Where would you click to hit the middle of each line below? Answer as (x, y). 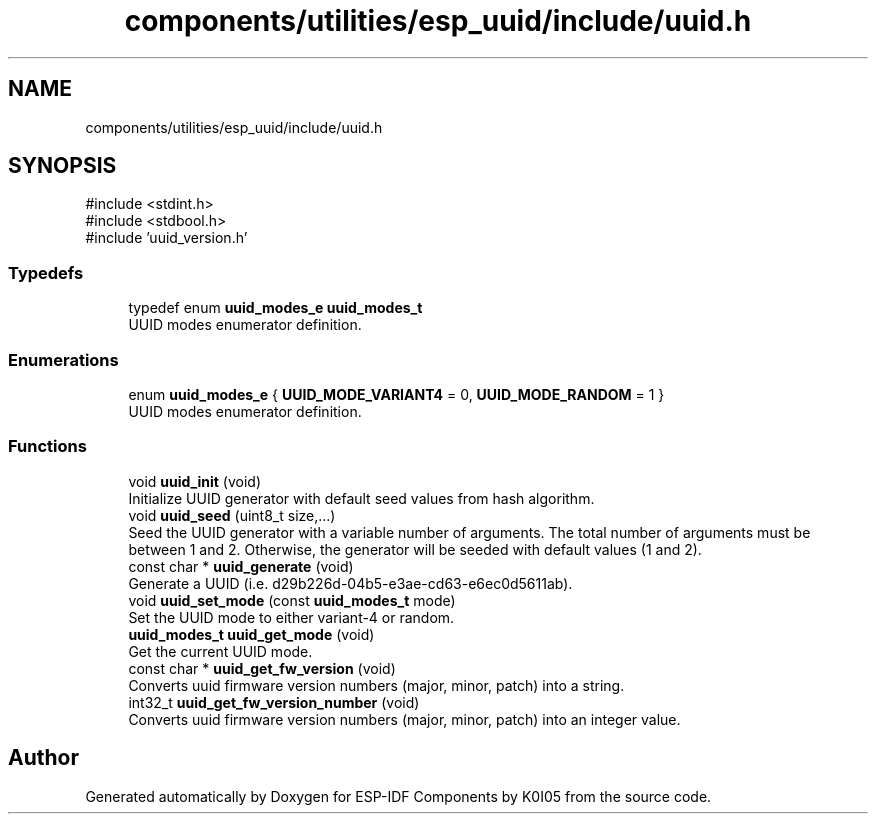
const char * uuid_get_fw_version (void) (262, 668)
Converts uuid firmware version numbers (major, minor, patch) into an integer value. (404, 719)
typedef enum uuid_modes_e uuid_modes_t (275, 308)
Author (43, 758)
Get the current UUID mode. (220, 651)
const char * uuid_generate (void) (241, 566)
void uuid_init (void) (195, 481)
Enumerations (63, 359)
